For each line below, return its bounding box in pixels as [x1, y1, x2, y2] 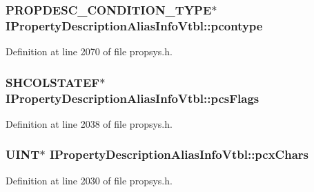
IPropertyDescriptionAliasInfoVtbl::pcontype [6, 17, 263, 34]
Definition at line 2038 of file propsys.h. [6, 116, 173, 131]
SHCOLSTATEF [6, 73, 100, 90]
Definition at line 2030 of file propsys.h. [6, 173, 173, 187]
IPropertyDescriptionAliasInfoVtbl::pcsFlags [6, 89, 259, 106]
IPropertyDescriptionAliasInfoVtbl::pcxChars [49, 146, 308, 163]
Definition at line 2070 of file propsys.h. [6, 44, 173, 59]
